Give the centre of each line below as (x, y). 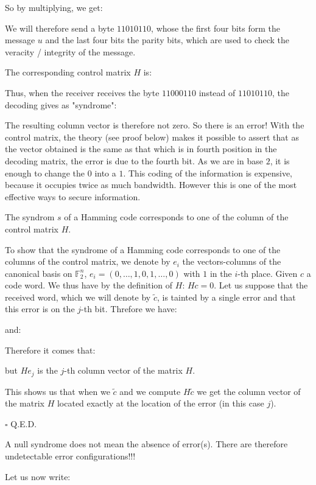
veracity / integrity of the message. (70, 51)
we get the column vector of (249, 391)
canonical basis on (39, 273)
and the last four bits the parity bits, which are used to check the (167, 40)
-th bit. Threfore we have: (129, 309)
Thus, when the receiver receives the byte (82, 92)
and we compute (150, 391)
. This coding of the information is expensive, (208, 173)
